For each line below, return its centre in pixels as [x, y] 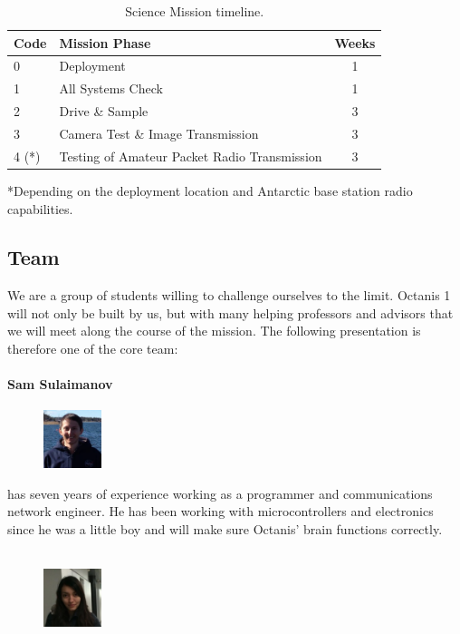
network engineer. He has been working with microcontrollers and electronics [220, 511]
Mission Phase [105, 42]
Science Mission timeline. [195, 11]
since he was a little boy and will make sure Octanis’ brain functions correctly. [225, 528]
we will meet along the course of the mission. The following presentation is [214, 331]
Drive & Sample [104, 111]
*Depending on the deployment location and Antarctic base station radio [210, 190]
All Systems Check [111, 88]
